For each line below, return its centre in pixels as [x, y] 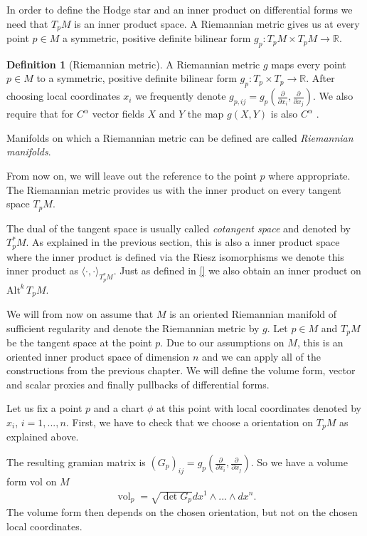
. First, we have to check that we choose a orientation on [190, 422]
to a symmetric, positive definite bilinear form [137, 78]
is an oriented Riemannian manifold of [253, 313]
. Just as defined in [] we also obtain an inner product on [237, 270]
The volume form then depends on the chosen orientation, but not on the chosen [182, 512]
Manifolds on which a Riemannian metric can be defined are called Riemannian [180, 137]
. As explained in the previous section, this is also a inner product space [183, 242]
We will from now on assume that [80, 313]
